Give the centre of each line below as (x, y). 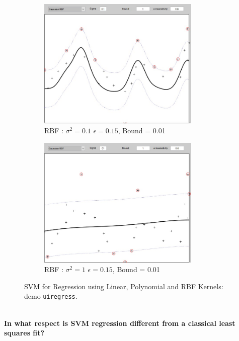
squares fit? (24, 333)
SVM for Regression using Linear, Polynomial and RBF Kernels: (124, 286)
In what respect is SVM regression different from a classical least (120, 323)
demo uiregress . (51, 296)
